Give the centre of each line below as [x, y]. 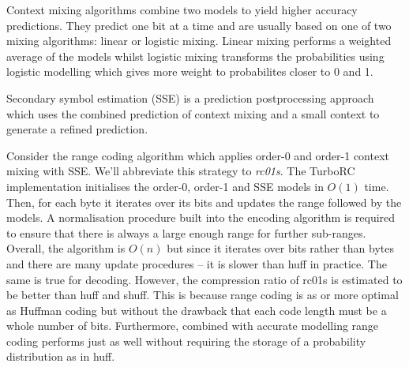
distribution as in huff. [61, 356]
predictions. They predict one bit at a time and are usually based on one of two [199, 25]
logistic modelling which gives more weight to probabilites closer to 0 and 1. [190, 71]
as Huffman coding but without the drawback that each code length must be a [197, 310]
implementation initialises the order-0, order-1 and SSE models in [165, 186]
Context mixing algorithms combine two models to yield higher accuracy [182, 9]
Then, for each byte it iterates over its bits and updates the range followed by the [204, 202]
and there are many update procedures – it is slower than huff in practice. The [197, 263]
